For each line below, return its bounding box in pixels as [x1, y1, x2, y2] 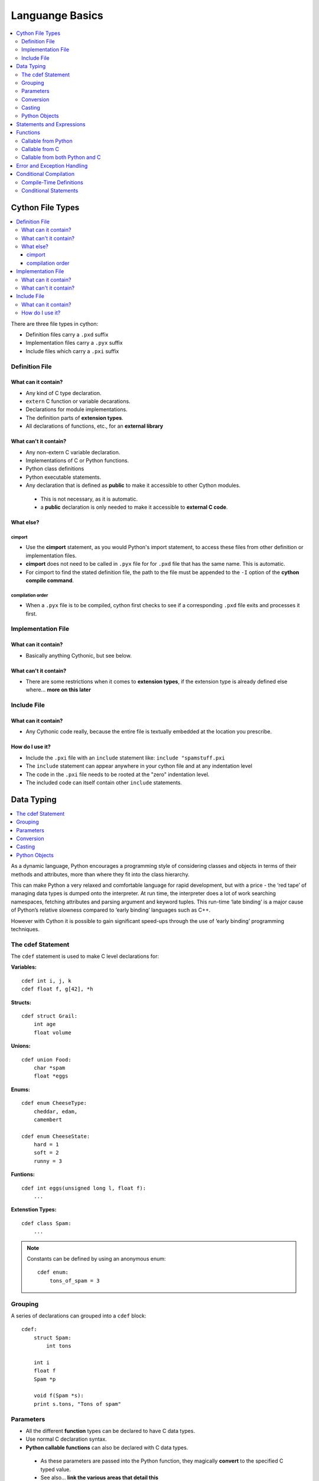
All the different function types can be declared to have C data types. [25, 1427, 195, 1434]
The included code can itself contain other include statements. [25, 779, 183, 786]
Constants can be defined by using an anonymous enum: [27, 1255, 166, 1262]
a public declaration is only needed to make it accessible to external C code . [40, 504, 228, 511]
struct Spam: [33, 1334, 71, 1341]
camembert [33, 1116, 62, 1123]
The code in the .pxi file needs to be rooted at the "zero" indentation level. [25, 771, 210, 778]
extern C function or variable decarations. [25, 398, 131, 405]
